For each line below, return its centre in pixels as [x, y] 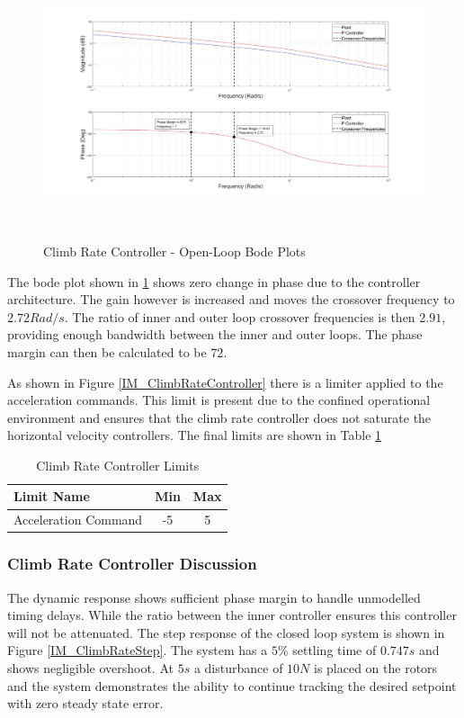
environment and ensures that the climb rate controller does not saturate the [219, 417]
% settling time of [327, 650]
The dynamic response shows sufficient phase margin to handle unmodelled [214, 597]
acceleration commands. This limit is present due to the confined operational [219, 400]
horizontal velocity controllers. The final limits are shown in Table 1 [195, 435]
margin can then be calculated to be [107, 351]
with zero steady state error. [85, 703]
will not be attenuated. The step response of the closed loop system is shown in [226, 632]
